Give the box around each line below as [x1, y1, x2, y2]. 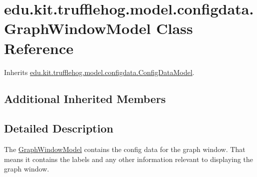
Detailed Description [4, 120, 114, 136]
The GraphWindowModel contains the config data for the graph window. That [4, 144, 245, 154]
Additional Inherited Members [4, 91, 166, 106]
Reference [4, 37, 74, 58]
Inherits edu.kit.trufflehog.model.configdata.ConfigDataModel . [4, 66, 195, 77]
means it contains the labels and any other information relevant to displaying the [4, 153, 253, 164]
